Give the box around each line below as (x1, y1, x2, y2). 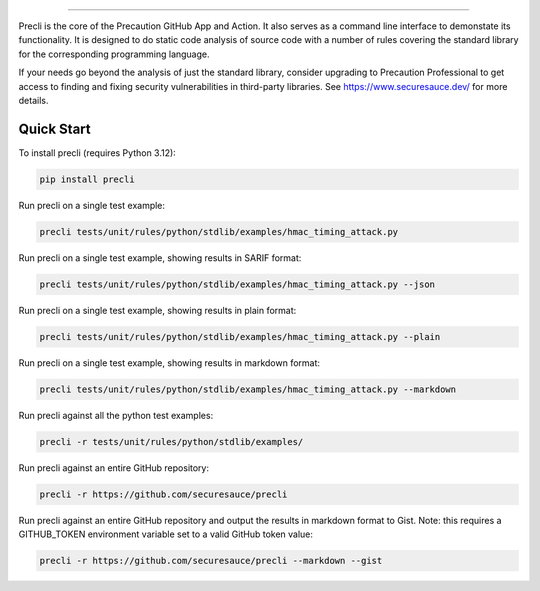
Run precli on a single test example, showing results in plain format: (18, 304, 297, 316)
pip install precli (39, 173, 135, 185)
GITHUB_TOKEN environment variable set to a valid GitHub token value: (18, 528, 314, 540)
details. (18, 94, 49, 106)
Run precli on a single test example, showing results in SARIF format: (18, 251, 302, 264)
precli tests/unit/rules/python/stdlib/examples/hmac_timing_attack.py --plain (39, 331, 441, 342)
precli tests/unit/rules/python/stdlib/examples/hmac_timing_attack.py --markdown (39, 383, 457, 395)
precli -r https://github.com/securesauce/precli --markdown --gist (39, 555, 383, 567)
